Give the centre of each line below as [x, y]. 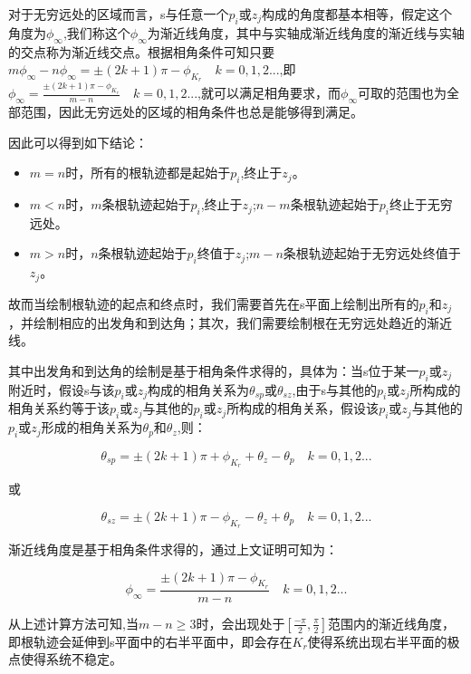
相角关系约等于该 [59, 408]
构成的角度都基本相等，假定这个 [357, 14]
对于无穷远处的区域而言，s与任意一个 [119, 14]
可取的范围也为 [402, 93]
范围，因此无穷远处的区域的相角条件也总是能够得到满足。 [192, 112]
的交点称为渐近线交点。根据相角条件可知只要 [141, 51]
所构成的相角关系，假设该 [303, 408]
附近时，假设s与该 [62, 389]
